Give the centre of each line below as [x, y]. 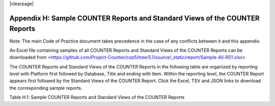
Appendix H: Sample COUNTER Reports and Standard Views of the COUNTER [134, 18]
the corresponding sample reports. [46, 88]
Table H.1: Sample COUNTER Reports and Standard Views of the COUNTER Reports [97, 97]
